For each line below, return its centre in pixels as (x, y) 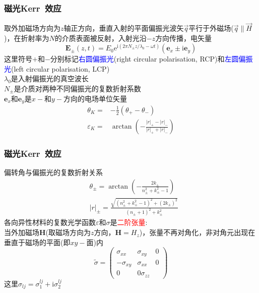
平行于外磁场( (211, 28)
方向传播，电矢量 (184, 38)
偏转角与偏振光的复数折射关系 (53, 172)
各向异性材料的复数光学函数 (50, 222)
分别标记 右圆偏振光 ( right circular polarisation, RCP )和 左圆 (144, 59)
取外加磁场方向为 (32, 28)
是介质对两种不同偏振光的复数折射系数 (77, 88)
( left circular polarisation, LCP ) (60, 68)
